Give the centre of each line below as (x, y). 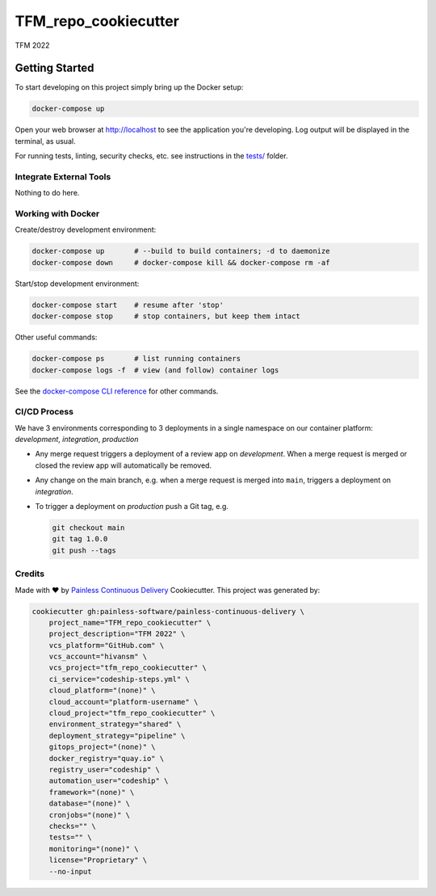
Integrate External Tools (63, 176)
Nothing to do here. (47, 193)
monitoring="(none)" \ (94, 849)
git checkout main (88, 528)
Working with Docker (57, 214)
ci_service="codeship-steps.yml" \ (119, 679)
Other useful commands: (56, 337)
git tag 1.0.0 (80, 539)
